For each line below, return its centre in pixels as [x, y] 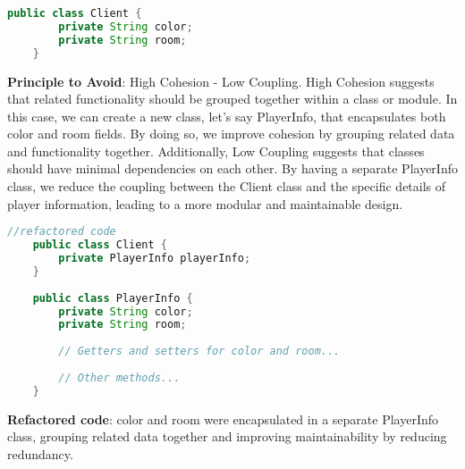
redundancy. [40, 453]
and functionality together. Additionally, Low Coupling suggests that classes [216, 151]
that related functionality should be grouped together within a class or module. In [232, 99]
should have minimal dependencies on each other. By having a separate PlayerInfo [232, 168]
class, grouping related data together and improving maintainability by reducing [227, 436]
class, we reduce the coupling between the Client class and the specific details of [227, 186]
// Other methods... [119, 377]
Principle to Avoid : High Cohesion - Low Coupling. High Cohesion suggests [221, 81]
